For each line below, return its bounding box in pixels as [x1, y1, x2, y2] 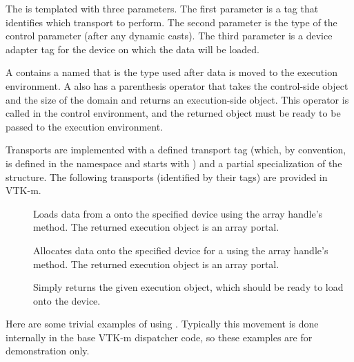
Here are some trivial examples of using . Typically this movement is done [6, 316, 319, 331]
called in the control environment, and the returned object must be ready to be [6, 106, 341, 120]
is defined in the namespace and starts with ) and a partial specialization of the [6, 155, 342, 170]
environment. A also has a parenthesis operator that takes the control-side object [6, 78, 348, 93]
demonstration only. [6, 343, 90, 358]
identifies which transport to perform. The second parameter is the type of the [6, 15, 337, 29]
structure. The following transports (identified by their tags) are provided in [6, 169, 328, 184]
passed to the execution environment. [6, 119, 164, 133]
